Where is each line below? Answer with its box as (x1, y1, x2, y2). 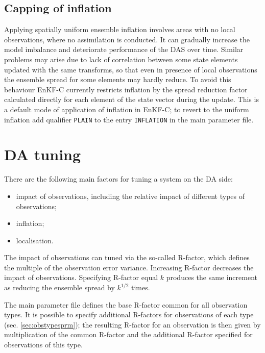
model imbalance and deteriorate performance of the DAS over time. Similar (4, 44, 244, 55)
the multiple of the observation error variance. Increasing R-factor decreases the (4, 262, 254, 272)
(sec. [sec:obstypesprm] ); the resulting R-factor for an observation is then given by (4, 319, 261, 330)
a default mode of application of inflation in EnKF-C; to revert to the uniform (4, 104, 249, 114)
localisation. (16, 235, 54, 245)
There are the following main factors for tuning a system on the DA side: (4, 173, 233, 184)
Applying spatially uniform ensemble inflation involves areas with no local (4, 24, 235, 35)
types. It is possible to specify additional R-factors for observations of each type (4, 309, 254, 320)
